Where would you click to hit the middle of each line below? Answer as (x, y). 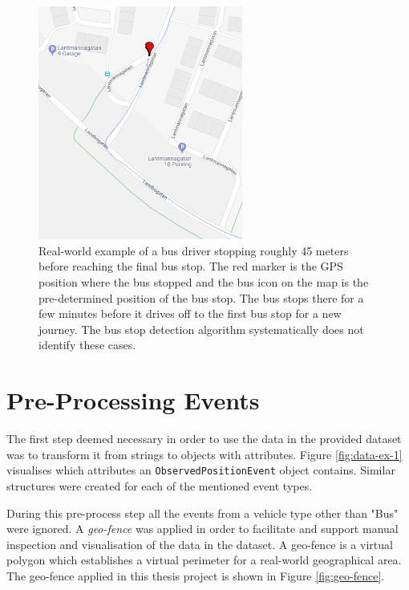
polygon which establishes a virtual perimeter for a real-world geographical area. (204, 560)
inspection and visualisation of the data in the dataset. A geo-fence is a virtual (200, 544)
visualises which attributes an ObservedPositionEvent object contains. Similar (201, 470)
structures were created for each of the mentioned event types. (160, 485)
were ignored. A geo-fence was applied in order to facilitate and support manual (202, 529)
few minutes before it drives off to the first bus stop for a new (190, 313)
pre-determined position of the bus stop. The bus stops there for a (201, 297)
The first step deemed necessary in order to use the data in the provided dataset (204, 439)
